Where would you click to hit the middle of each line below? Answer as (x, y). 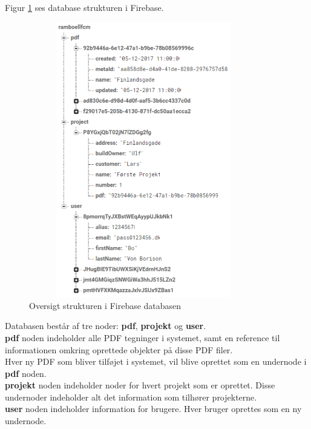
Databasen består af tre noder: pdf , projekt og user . (106, 326)
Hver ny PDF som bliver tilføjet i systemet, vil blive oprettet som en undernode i (156, 361)
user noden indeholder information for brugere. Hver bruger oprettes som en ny (153, 409)
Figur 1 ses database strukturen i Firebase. (84, 7)
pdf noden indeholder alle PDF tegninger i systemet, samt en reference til (142, 337)
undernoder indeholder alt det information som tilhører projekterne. (131, 397)
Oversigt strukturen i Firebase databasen (105, 305)
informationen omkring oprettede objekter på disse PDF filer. (119, 349)
